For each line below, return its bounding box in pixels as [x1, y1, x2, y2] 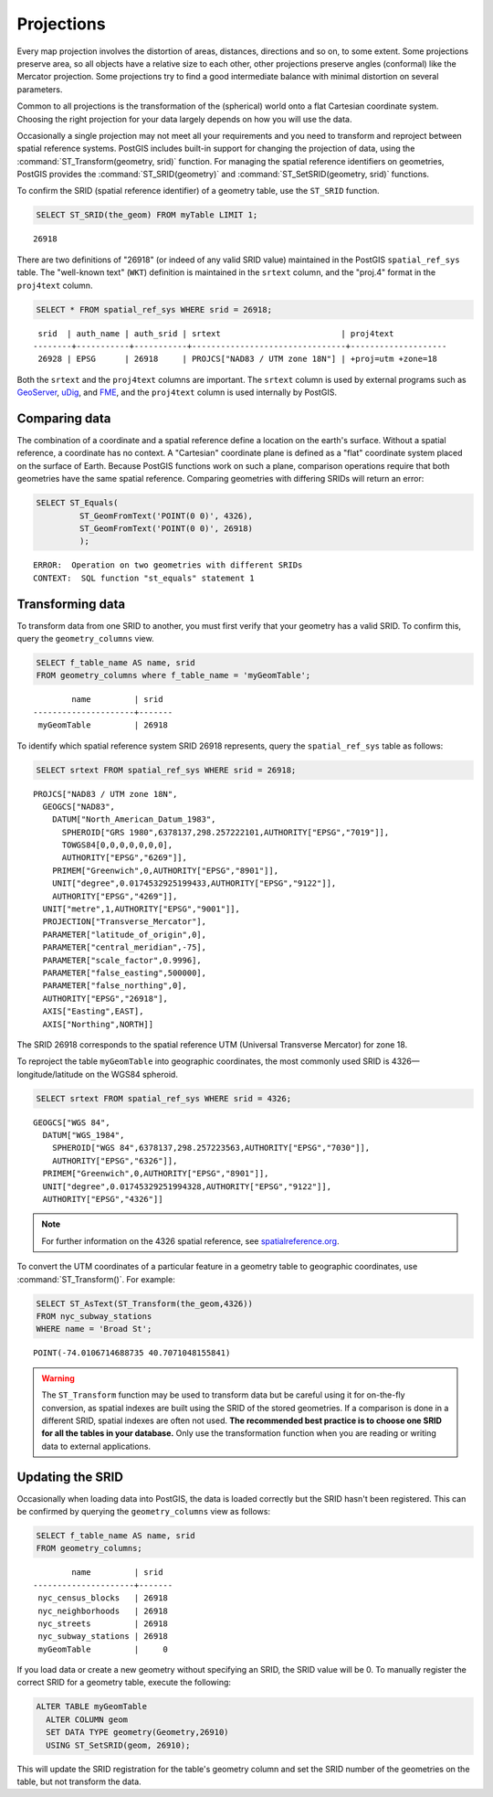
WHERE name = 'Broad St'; [36, 1324, 152, 1334]
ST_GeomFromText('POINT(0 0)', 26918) [79, 523, 253, 534]
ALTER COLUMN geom [46, 1714, 128, 1725]
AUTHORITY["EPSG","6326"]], [51, 1155, 178, 1165]
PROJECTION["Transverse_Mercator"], [42, 917, 207, 927]
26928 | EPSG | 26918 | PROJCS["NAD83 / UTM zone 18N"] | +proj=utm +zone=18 [37, 354, 438, 365]
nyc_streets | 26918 [37, 1618, 169, 1629]
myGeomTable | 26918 [37, 720, 169, 730]
